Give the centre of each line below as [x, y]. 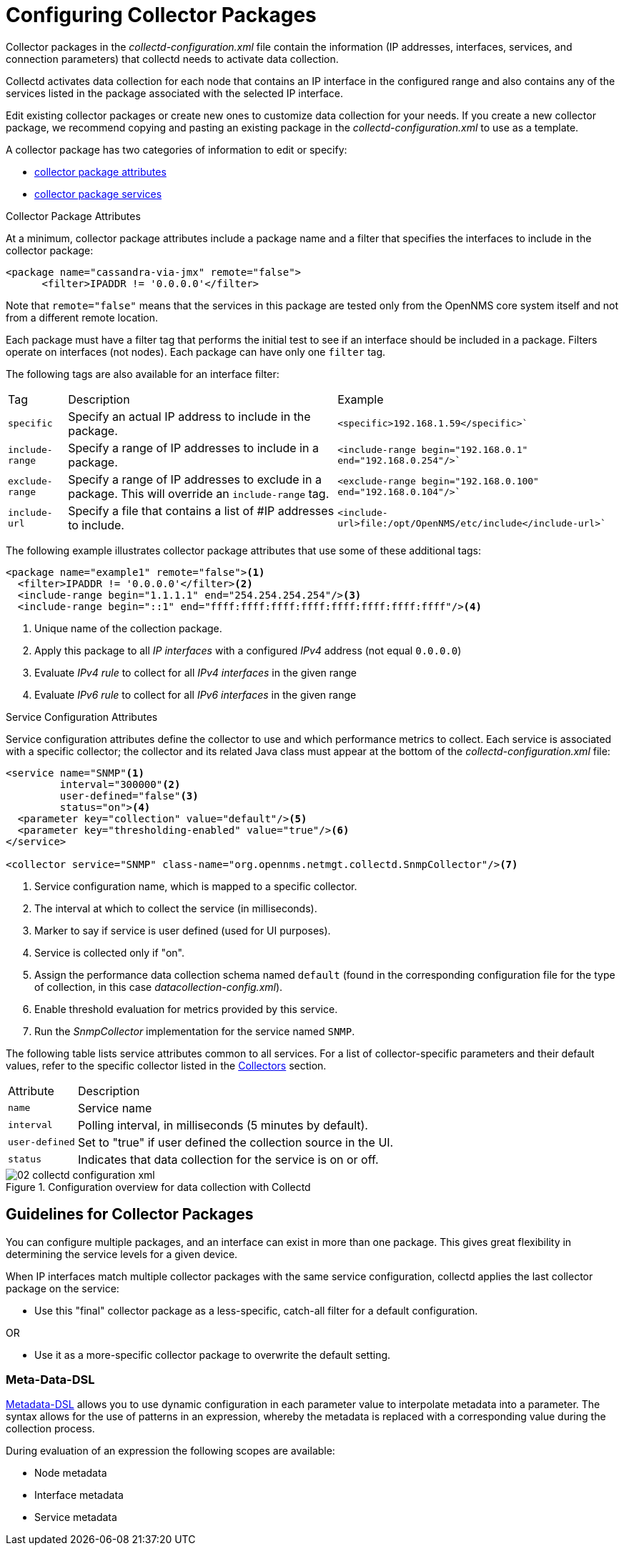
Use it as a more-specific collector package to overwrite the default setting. [213, 1355]
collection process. [50, 1429]
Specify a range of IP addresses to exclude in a [195, 479]
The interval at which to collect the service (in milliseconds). [176, 908]
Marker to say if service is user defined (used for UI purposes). [183, 930]
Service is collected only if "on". [109, 952]
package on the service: [63, 1288]
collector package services [98, 194]
